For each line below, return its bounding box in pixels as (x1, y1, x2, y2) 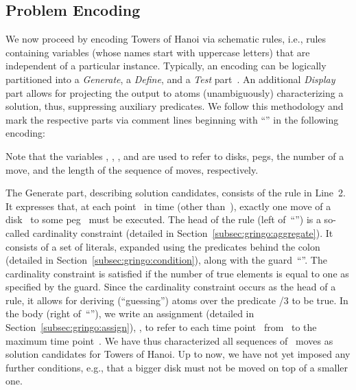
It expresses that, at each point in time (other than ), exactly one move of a (5, 198, 331, 213)
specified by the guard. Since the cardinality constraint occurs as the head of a (5, 279, 336, 294)
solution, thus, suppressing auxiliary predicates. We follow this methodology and (5, 99, 344, 113)
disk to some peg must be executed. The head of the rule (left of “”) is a (5, 212, 321, 227)
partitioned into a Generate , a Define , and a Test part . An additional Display (5, 71, 335, 86)
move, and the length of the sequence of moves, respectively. (5, 162, 259, 176)
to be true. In (292, 292, 348, 307)
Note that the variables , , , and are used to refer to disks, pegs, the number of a (5, 148, 344, 163)
